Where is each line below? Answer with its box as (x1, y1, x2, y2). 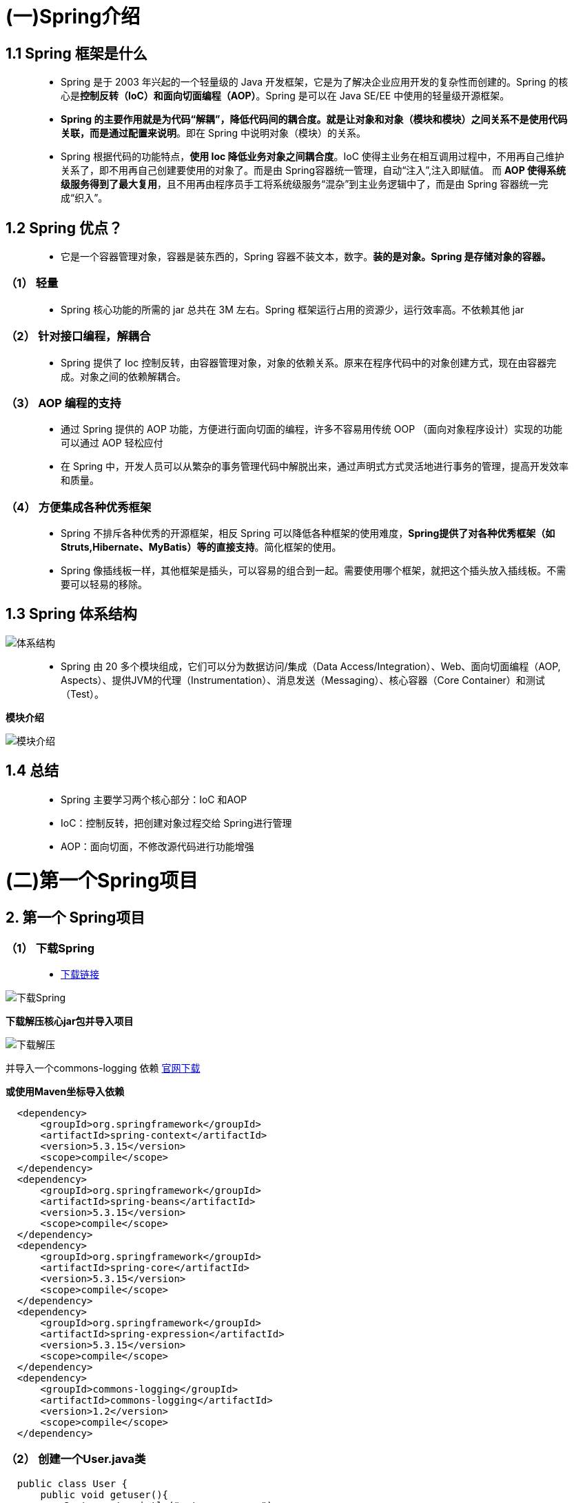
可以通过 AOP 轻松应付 (61, 437, 163, 449)
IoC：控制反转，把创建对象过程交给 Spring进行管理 (61, 816, 292, 829)
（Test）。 (61, 687, 105, 700)
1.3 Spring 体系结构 (6, 605, 137, 623)
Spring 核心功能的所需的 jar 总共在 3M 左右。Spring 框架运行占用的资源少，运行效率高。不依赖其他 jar (61, 303, 524, 315)
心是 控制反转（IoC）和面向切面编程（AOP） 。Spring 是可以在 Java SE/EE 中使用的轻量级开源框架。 (61, 90, 510, 102)
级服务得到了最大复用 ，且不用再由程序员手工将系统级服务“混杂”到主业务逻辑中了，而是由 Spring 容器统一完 (61, 178, 549, 190)
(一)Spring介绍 (6, 5, 141, 28)
